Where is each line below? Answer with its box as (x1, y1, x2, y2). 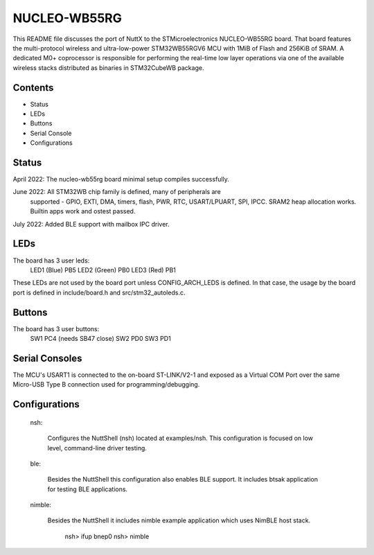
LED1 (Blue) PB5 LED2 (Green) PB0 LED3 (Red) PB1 (30, 265, 177, 274)
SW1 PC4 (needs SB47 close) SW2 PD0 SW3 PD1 (30, 335, 171, 343)
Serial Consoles (12, 352, 82, 364)
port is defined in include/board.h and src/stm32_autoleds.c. (12, 288, 186, 297)
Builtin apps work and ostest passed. (30, 207, 136, 215)
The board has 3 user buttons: (12, 324, 100, 333)
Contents (12, 82, 54, 94)
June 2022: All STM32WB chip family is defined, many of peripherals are (12, 188, 221, 196)
